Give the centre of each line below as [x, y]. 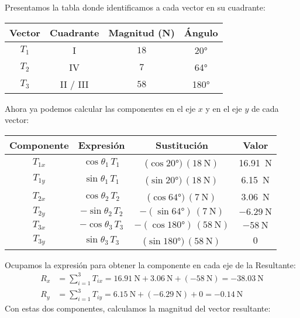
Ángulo [201, 32]
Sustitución [182, 145]
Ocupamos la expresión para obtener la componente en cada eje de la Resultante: [150, 264]
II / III [74, 84]
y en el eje [224, 108]
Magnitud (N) [142, 32]
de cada [265, 108]
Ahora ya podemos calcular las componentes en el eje [100, 108]
